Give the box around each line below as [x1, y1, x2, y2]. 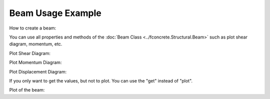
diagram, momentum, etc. [9, 41, 62, 47]
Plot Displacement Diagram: [9, 68, 67, 74]
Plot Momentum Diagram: [9, 59, 62, 65]
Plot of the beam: [9, 87, 45, 93]
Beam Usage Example [9, 7, 102, 18]
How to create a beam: [9, 25, 56, 31]
